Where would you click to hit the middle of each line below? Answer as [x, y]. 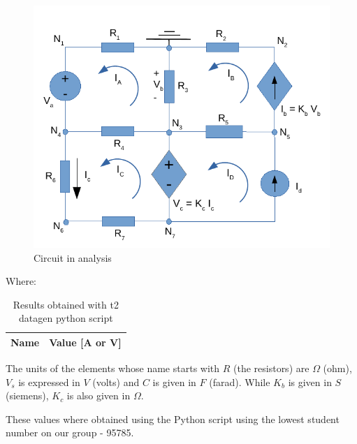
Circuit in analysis [73, 257]
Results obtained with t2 [66, 304]
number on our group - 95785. [70, 432]
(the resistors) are [271, 368]
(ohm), [337, 368]
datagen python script [66, 318]
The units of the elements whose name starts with [113, 368]
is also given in [99, 395]
